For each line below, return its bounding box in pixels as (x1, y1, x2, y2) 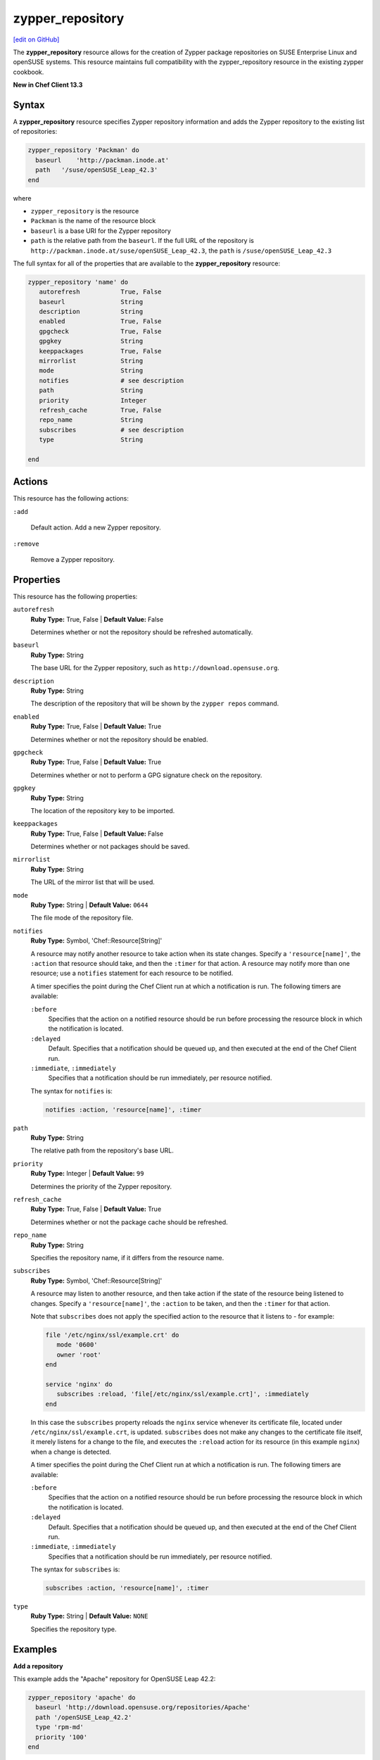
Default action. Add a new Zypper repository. (30, 523, 161, 532)
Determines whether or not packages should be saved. (30, 842, 190, 851)
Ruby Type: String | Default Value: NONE (30, 1612, 148, 1621)
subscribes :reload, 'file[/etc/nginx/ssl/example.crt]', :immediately (56, 1390, 310, 1398)
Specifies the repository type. (30, 1625, 117, 1633)
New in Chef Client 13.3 (13, 81, 83, 89)
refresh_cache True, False (39, 406, 162, 414)
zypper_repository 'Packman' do (27, 146, 140, 154)
